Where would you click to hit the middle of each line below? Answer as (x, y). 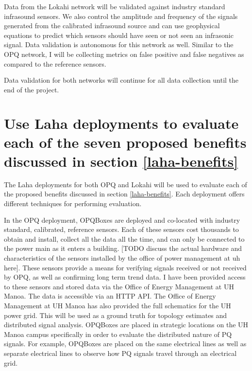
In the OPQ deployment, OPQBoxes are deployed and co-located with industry (122, 220)
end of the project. (32, 89)
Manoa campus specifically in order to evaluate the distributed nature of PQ (118, 334)
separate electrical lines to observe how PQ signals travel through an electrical (120, 353)
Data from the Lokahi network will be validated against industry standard (115, 6)
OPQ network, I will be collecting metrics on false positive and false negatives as (124, 54)
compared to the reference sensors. (55, 63)
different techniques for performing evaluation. (73, 203)
